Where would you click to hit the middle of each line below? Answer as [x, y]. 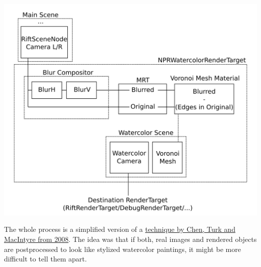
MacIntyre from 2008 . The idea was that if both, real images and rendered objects [130, 239]
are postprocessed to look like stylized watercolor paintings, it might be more [122, 249]
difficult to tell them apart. [45, 259]
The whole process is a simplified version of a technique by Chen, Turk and [120, 229]
